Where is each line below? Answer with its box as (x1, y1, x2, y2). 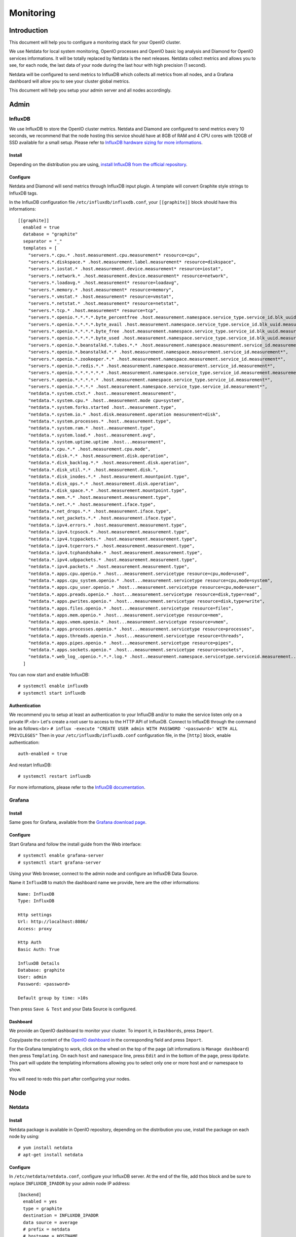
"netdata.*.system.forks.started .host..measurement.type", (28, 405, 177, 410)
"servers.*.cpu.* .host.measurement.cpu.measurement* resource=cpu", (28, 252, 200, 258)
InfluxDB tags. (9, 190, 38, 196)
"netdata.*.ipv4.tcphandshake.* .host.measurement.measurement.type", (28, 550, 203, 556)
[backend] (18, 1191, 41, 1197)
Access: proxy (18, 926, 52, 931)
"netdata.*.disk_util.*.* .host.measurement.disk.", (28, 467, 159, 473)
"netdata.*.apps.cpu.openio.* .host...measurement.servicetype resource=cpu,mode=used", (28, 571, 250, 576)
